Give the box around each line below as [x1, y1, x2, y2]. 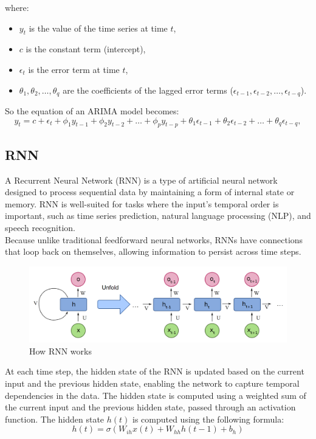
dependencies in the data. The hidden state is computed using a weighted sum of [5, 389, 306, 401]
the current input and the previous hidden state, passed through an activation [5, 401, 296, 413]
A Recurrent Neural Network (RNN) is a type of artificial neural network [5, 173, 278, 186]
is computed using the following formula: [132, 412, 284, 425]
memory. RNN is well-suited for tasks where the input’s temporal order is [5, 197, 279, 210]
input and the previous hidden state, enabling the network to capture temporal [5, 377, 300, 390]
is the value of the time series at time [29, 21, 168, 34]
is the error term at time [28, 63, 120, 75]
